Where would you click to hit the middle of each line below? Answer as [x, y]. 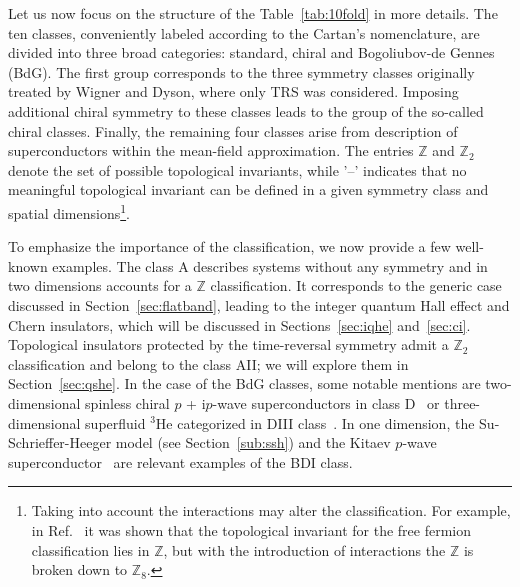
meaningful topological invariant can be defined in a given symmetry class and [248, 189]
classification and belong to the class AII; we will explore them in [208, 363]
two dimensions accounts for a [100, 285]
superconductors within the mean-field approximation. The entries [211, 150]
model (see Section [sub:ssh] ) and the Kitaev [253, 442]
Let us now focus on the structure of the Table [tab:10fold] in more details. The [253, 13]
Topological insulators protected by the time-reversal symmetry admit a [228, 344]
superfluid [115, 422]
